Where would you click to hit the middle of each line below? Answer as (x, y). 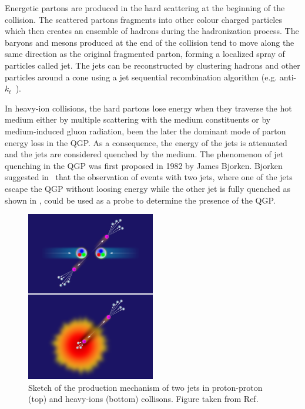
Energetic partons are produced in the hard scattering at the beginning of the (145, 8)
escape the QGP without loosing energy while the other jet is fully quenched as (148, 188)
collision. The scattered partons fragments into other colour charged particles (143, 19)
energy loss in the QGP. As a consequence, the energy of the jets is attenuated (146, 142)
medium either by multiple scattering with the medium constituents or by (138, 119)
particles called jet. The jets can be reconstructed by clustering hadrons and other (152, 65)
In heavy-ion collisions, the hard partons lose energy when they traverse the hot (148, 108)
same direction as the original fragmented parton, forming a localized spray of (145, 54)
